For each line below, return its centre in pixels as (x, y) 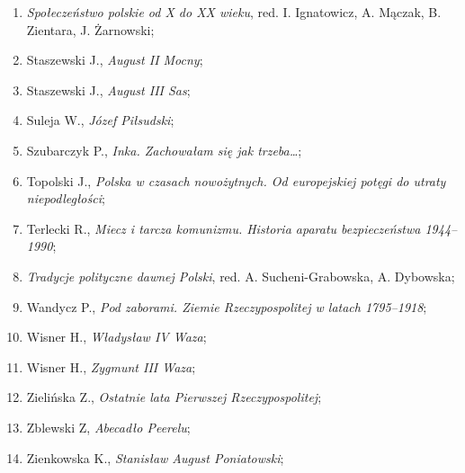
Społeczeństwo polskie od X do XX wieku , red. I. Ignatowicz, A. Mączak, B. (234, 12)
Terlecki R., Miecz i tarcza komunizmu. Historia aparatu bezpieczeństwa (224, 228)
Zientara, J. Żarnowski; (90, 29)
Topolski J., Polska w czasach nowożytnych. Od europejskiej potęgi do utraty (236, 180)
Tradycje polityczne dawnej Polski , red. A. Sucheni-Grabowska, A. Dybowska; (241, 276)
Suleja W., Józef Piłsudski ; (100, 120)
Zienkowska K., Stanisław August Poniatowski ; (155, 457)
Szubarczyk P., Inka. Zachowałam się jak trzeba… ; (164, 150)
